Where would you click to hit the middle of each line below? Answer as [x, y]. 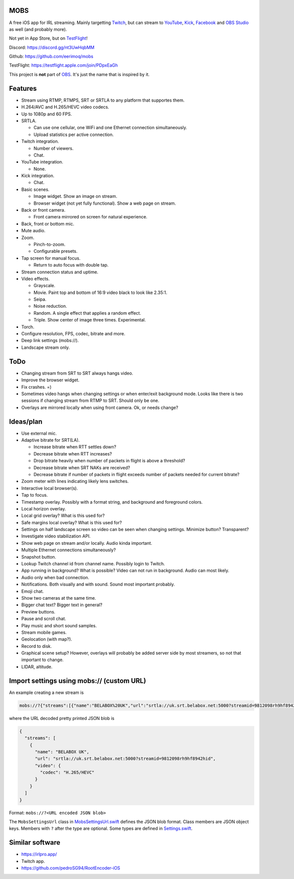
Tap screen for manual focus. [51, 258]
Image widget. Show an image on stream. [75, 196]
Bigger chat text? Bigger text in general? [62, 605]
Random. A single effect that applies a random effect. [87, 313]
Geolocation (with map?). [47, 639]
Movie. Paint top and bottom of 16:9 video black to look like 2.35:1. [100, 293]
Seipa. [40, 299]
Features [23, 88]
